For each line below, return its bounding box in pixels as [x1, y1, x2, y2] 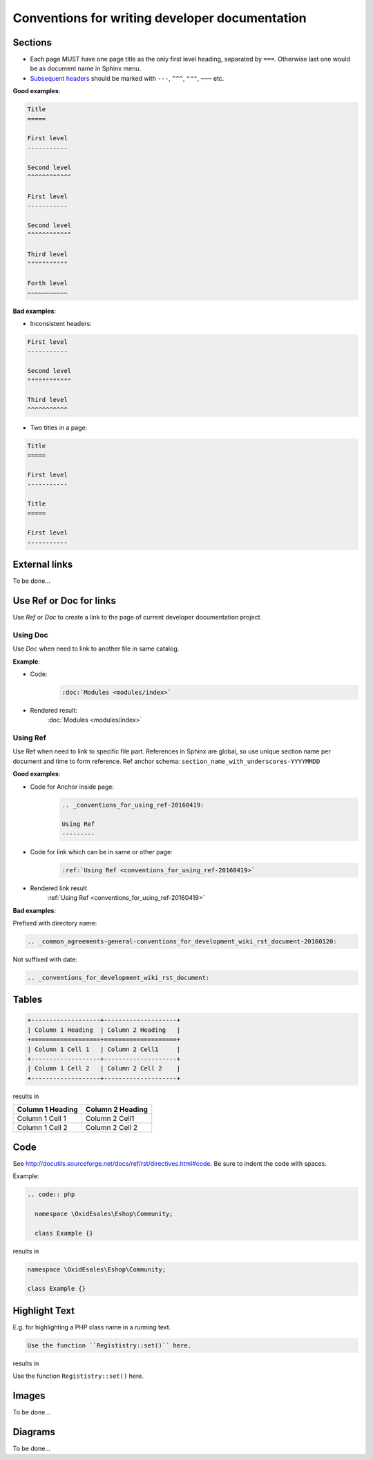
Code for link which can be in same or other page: [30, 847, 173, 856]
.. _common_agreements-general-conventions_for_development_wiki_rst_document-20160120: [27, 937, 338, 945]
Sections [12, 37, 52, 48]
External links [12, 559, 73, 570]
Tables [12, 994, 43, 1006]
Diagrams [12, 1426, 55, 1438]
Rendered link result [30, 884, 88, 892]
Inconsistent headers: [30, 320, 93, 328]
